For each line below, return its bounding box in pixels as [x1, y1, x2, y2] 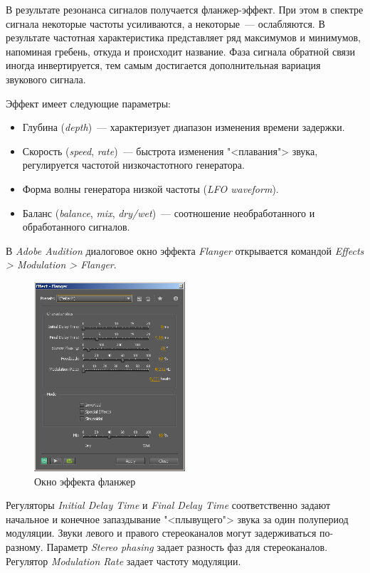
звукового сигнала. [6, 71, 86, 86]
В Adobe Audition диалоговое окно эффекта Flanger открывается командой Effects [6, 243, 364, 258]
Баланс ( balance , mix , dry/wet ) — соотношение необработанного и [22, 205, 315, 220]
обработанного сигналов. [22, 219, 130, 234]
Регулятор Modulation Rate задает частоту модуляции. [6, 553, 241, 568]
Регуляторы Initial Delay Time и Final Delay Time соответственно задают [6, 498, 331, 512]
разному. [6, 540, 43, 554]
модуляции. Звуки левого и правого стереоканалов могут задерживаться [6, 525, 317, 540]
